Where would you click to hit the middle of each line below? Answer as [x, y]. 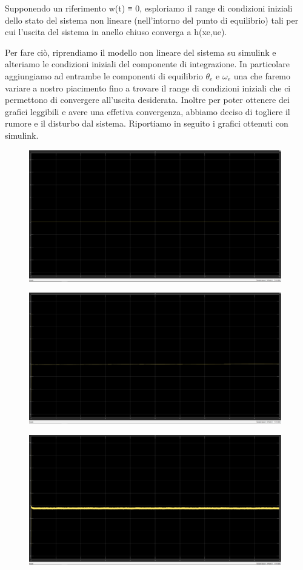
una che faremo [262, 75]
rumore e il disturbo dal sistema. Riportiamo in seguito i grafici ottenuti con [147, 123]
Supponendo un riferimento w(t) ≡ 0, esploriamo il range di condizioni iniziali [149, 8]
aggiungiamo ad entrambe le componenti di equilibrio [104, 75]
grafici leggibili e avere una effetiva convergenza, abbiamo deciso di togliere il [148, 111]
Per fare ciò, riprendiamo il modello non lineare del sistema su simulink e [141, 52]
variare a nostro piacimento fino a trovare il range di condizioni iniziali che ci [148, 88]
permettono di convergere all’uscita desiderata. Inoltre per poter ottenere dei [147, 100]
